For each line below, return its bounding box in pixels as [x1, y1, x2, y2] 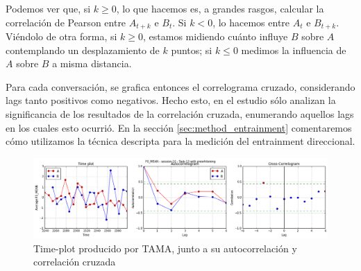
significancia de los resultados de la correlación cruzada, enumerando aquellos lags [6, 107, 354, 121]
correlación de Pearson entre [6, 15, 126, 29]
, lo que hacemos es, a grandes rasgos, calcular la [116, 1, 324, 15]
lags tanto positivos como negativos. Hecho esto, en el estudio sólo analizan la [6, 93, 336, 107]
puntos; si [171, 42, 212, 57]
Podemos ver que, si [6, 1, 91, 15]
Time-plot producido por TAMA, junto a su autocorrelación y [33, 241, 297, 255]
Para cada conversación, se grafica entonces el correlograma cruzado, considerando [6, 79, 355, 94]
